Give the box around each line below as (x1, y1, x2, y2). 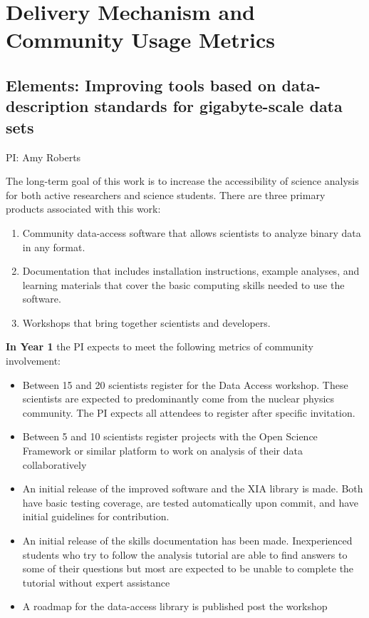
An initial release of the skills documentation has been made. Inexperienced (22, 533, 353, 548)
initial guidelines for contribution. (22, 509, 170, 524)
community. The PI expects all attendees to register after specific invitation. (22, 405, 355, 420)
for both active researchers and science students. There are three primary (6, 187, 326, 202)
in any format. (22, 239, 85, 254)
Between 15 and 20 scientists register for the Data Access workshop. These (22, 377, 348, 392)
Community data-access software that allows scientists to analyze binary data (22, 225, 361, 240)
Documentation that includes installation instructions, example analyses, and (22, 263, 360, 278)
